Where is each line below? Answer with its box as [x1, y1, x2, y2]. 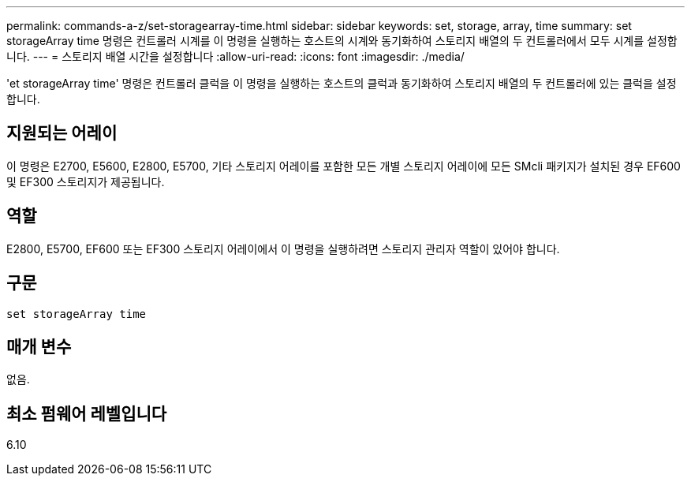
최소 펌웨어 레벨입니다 [6, 403, 167, 424]
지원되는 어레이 [6, 123, 118, 144]
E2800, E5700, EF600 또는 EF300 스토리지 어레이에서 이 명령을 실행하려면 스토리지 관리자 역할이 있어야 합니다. [6, 241, 560, 256]
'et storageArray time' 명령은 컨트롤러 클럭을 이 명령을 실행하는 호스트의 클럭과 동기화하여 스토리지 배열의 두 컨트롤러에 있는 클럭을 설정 [6, 77, 677, 90]
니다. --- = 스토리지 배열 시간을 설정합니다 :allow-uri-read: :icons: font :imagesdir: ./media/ [6, 50, 465, 63]
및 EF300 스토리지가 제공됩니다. [6, 174, 165, 189]
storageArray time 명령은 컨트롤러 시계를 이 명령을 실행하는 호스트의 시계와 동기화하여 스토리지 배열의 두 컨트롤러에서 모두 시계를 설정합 [6, 34, 678, 47]
